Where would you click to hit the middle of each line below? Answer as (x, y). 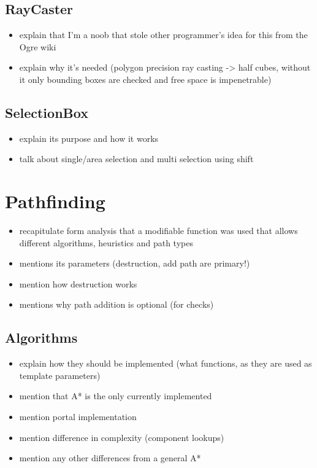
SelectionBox (47, 112)
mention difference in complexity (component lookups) (122, 437)
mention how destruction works (78, 283)
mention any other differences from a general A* (110, 458)
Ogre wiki (38, 46)
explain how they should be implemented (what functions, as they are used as (166, 363)
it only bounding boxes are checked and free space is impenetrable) (145, 79)
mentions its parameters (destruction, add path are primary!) (135, 263)
